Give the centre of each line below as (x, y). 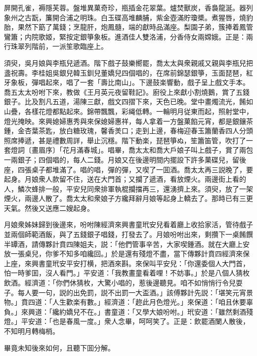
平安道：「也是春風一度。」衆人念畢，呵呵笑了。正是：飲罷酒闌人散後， (135, 321)
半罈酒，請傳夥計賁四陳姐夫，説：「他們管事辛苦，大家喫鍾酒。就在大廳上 (123, 244)
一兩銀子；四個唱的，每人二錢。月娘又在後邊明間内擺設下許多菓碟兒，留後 (125, 159)
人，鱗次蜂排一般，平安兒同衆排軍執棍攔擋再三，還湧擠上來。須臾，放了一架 (128, 188)
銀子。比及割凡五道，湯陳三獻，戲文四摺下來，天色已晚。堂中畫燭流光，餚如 (128, 101)
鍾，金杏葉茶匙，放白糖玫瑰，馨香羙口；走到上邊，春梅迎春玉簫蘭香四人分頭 (128, 131)
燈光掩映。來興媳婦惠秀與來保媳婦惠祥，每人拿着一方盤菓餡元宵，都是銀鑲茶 (128, 121)
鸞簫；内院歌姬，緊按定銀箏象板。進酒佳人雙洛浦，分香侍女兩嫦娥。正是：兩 (128, 36)
